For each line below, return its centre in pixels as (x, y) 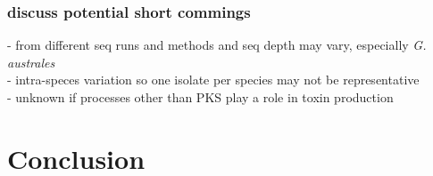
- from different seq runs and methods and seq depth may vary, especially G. (217, 45)
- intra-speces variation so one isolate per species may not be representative (213, 80)
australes (31, 62)
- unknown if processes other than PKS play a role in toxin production (200, 97)
